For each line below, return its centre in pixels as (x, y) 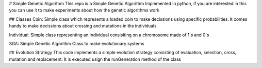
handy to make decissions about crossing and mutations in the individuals (83, 26)
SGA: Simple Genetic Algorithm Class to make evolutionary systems (77, 43)
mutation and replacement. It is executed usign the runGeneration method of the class (95, 59)
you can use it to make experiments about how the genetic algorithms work (84, 10)
